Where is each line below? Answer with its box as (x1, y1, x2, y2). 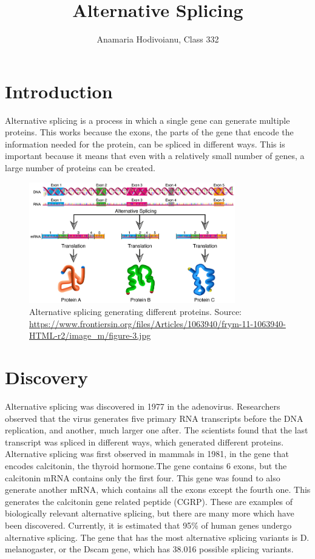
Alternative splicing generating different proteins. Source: (29, 305, 242, 318)
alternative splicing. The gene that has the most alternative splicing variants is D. (5, 530, 310, 543)
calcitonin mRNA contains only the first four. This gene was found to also (5, 471, 280, 484)
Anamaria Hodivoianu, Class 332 (97, 33, 219, 46)
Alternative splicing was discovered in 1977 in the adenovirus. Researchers (5, 399, 280, 412)
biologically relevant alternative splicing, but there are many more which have (5, 507, 294, 520)
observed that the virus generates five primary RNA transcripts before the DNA (5, 412, 303, 424)
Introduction (5, 78, 113, 103)
